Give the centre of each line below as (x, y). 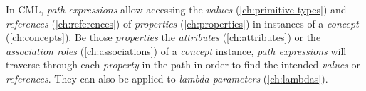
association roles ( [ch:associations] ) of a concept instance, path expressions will (176, 50)
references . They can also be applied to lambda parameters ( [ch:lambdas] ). (167, 78)
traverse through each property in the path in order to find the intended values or (183, 65)
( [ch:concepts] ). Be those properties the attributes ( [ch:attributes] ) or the (163, 37)
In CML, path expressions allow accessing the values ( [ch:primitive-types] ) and (176, 9)
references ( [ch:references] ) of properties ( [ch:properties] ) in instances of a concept (182, 23)
